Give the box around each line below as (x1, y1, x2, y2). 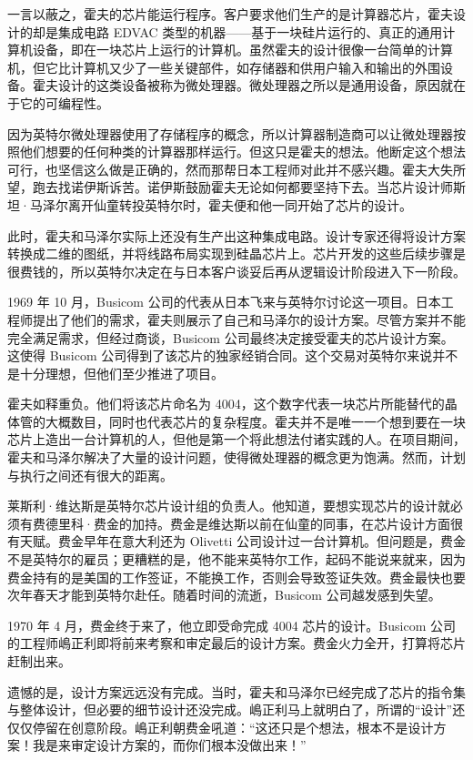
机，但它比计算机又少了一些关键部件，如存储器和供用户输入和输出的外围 (7, 57, 440, 76)
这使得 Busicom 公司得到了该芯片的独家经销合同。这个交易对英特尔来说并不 (7, 346, 458, 365)
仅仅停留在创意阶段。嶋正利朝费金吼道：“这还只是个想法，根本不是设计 (7, 717, 434, 736)
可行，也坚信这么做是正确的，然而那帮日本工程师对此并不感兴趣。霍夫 (7, 159, 428, 178)
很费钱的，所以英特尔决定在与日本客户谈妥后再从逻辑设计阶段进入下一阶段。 (7, 261, 466, 280)
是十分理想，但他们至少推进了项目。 (7, 363, 224, 382)
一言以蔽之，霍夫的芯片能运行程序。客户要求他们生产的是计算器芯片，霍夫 (7, 5, 453, 23)
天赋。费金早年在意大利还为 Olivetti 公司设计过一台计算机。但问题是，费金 (19, 532, 466, 551)
